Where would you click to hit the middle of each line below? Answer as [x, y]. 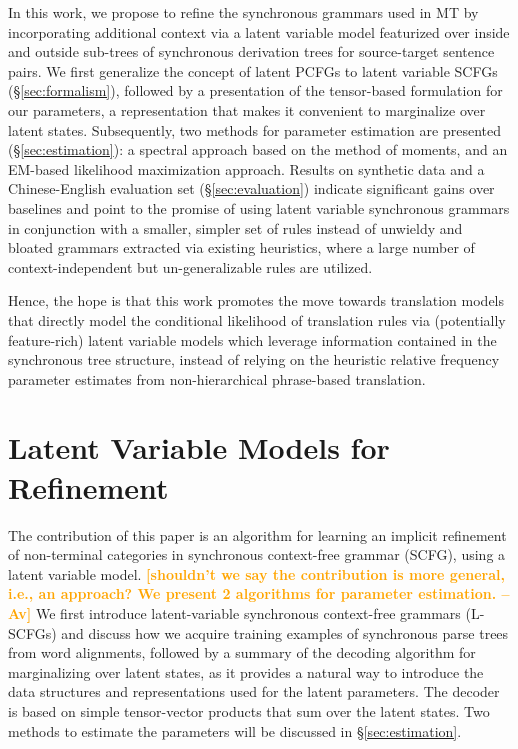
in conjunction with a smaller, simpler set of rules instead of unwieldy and [235, 227]
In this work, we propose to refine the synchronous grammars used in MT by [243, 12]
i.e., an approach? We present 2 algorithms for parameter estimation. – [259, 593]
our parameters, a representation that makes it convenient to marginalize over [247, 109]
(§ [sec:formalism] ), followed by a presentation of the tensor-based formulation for [255, 90]
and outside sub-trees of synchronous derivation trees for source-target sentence [251, 51]
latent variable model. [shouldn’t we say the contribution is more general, [256, 573]
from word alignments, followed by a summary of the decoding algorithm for [242, 652]
